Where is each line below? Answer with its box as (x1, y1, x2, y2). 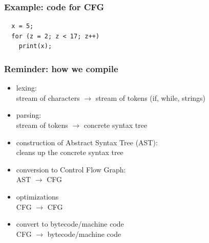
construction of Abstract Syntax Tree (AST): (16, 137, 158, 147)
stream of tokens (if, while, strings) (95, 92, 206, 103)
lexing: (16, 82, 37, 93)
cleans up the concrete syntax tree (16, 147, 123, 158)
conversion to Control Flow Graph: (16, 164, 126, 174)
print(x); (18, 42, 52, 50)
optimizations (16, 191, 59, 202)
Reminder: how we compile (4, 62, 118, 75)
